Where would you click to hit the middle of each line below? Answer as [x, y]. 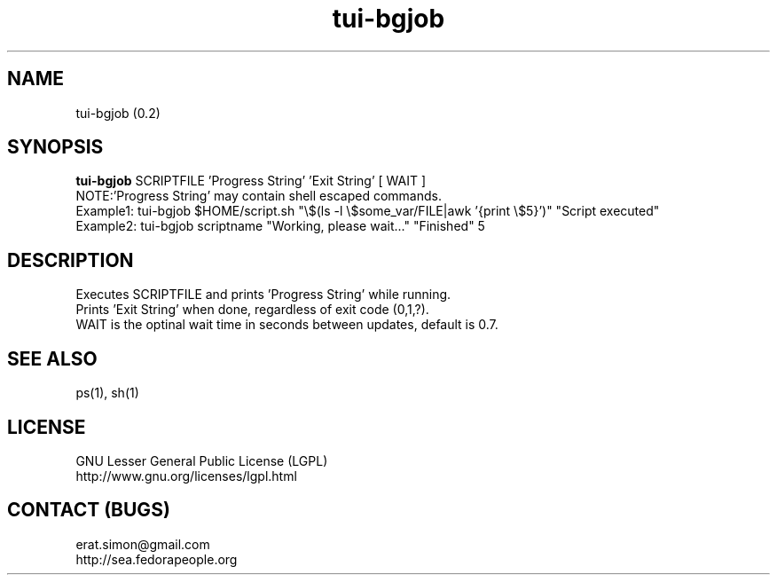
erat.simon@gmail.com [143, 544]
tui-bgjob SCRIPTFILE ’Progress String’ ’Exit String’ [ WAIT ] [251, 181]
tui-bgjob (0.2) [118, 113]
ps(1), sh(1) [107, 393]
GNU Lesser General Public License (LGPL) [202, 460]
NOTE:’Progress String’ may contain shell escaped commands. [259, 196]
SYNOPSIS [55, 147]
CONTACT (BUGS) [89, 510]
